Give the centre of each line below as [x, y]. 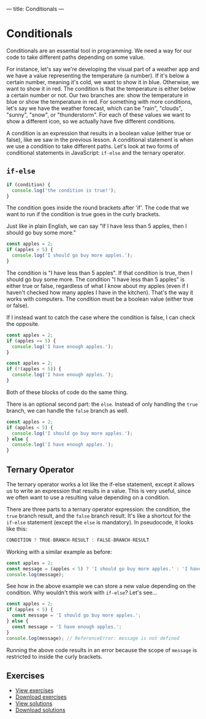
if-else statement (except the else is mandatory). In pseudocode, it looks [100, 522]
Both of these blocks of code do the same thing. [67, 392]
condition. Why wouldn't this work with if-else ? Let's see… [82, 593]
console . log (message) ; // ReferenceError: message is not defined [93, 638]
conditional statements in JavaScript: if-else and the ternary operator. [96, 152]
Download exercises [41, 697]
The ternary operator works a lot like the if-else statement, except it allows [101, 484]
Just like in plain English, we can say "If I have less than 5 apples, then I [97, 226]
